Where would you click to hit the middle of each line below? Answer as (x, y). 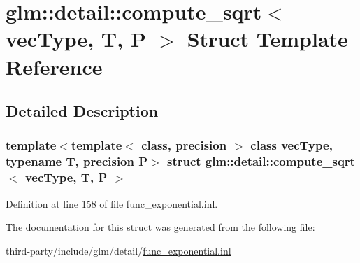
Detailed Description (82, 111)
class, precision (184, 145)
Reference (54, 66)
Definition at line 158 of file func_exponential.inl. (112, 203)
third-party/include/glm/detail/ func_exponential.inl (118, 250)
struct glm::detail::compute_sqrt (261, 161)
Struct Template (267, 39)
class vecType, (291, 145)
